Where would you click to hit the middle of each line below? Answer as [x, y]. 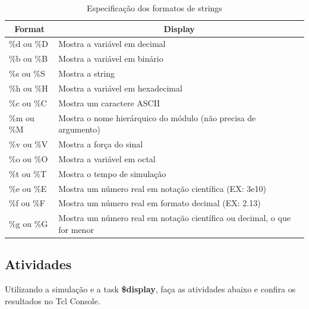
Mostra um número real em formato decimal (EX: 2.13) [160, 203]
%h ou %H [29, 88]
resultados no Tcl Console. [53, 300]
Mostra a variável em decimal [112, 44]
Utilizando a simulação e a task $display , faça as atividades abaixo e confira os [150, 289]
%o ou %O [29, 158]
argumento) [79, 129]
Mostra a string [87, 73]
